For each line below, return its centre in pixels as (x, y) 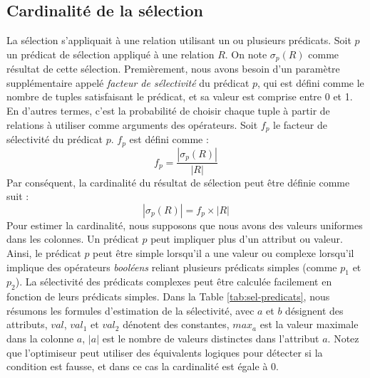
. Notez (343, 338)
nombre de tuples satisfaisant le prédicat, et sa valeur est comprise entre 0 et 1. (180, 96)
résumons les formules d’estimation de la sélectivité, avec (130, 310)
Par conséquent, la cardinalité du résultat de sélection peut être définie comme (178, 182)
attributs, (27, 324)
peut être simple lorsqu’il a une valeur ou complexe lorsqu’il (223, 252)
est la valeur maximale (309, 324)
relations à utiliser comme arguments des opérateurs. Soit (132, 124)
